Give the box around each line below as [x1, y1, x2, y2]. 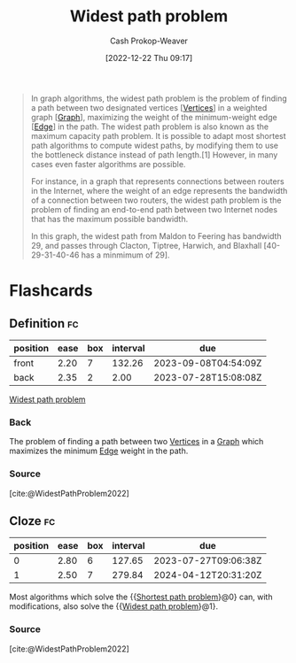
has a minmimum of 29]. [81, 250, 170, 260]
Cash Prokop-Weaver [109, 35, 189, 46]
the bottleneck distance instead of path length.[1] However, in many [30, 149, 278, 160]
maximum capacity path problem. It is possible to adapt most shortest [30, 130, 286, 141]
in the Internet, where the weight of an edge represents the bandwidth [30, 185, 288, 196]
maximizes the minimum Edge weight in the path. [9, 445, 189, 457]
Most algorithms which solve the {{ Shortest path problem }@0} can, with [9, 591, 273, 603]
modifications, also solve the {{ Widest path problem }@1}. [9, 601, 219, 612]
